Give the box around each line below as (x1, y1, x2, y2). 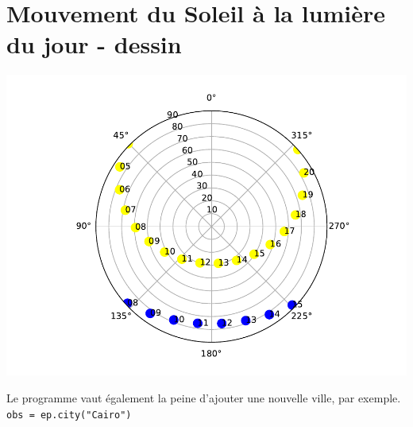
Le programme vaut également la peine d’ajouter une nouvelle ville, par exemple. (6, 389, 401, 406)
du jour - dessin (6, 28, 182, 60)
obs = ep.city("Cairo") (6, 409, 132, 421)
